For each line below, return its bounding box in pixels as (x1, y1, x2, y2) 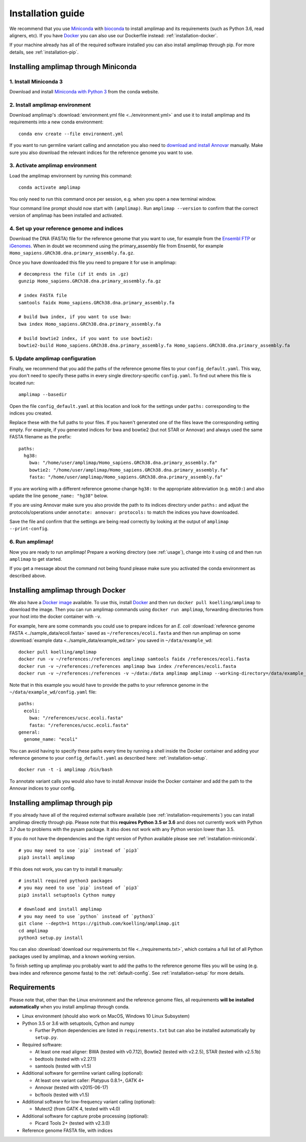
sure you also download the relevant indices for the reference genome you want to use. (9, 149, 193, 155)
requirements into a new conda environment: (9, 119, 104, 125)
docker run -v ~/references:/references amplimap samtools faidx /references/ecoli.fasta (18, 656, 250, 662)
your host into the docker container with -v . (9, 613, 101, 619)
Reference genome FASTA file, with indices (22, 1127, 113, 1133)
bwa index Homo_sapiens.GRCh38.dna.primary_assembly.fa (18, 321, 161, 327)
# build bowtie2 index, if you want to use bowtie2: (18, 335, 153, 341)
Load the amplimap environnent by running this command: (9, 172, 132, 178)
